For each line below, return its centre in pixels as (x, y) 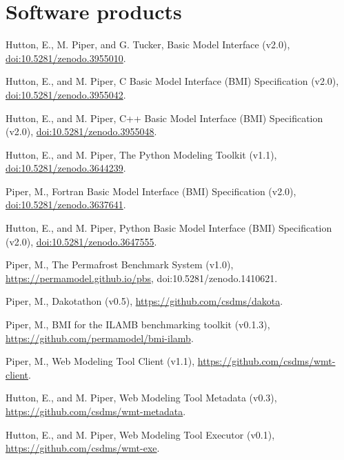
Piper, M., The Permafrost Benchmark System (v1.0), (120, 264)
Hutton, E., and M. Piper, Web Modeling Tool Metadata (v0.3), (141, 398)
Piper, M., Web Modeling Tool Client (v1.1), (100, 361)
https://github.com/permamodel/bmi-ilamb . (100, 338)
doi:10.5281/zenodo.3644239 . (66, 168)
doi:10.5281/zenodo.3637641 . (66, 204)
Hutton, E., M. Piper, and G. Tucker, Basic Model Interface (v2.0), (148, 44)
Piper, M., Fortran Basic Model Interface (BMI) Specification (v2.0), (151, 191)
